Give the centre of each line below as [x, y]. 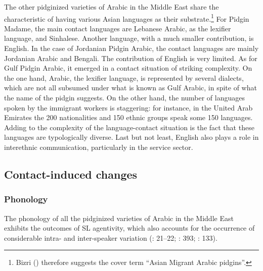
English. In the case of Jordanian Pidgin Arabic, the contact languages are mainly [131, 48]
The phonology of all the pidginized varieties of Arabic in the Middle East [119, 218]
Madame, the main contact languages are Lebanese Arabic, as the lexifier [118, 28]
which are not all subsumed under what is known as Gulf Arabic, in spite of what [130, 88]
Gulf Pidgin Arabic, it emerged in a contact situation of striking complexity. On [128, 68]
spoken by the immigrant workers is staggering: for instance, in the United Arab [128, 107]
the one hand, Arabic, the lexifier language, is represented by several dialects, [124, 77]
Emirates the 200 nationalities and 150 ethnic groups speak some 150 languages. [128, 117]
